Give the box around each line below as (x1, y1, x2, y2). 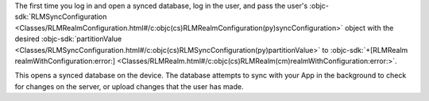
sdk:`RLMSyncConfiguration (14, 12, 107, 21)
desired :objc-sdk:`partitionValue (14, 34, 122, 43)
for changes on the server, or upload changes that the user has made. (14, 81, 244, 91)
